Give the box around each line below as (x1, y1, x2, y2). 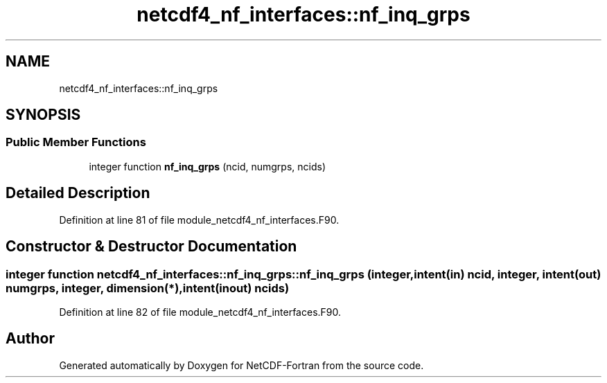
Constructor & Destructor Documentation (6, 238, 297, 256)
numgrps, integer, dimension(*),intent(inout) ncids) (6, 280, 290, 295)
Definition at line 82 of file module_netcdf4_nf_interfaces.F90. (59, 305, 342, 318)
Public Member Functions (6, 135, 146, 150)
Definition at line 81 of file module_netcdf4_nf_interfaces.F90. (59, 213, 340, 226)
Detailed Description (6, 184, 150, 202)
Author (6, 330, 55, 348)
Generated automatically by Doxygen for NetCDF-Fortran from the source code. (59, 359, 424, 371)
